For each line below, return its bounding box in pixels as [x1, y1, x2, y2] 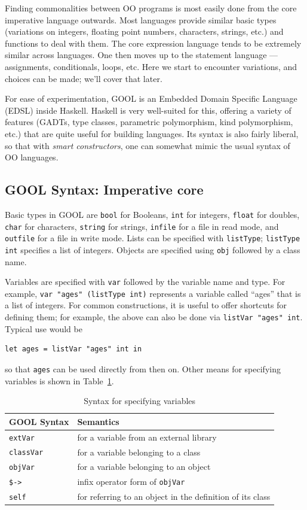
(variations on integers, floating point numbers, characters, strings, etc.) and [5, 25, 284, 38]
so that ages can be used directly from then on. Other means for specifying [5, 362, 281, 375]
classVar [9, 448, 44, 457]
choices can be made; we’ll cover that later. [5, 72, 162, 84]
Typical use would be [5, 322, 82, 335]
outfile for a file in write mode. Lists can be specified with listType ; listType [5, 232, 300, 244]
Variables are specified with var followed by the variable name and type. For [5, 275, 285, 288]
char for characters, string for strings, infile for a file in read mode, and [5, 220, 279, 232]
